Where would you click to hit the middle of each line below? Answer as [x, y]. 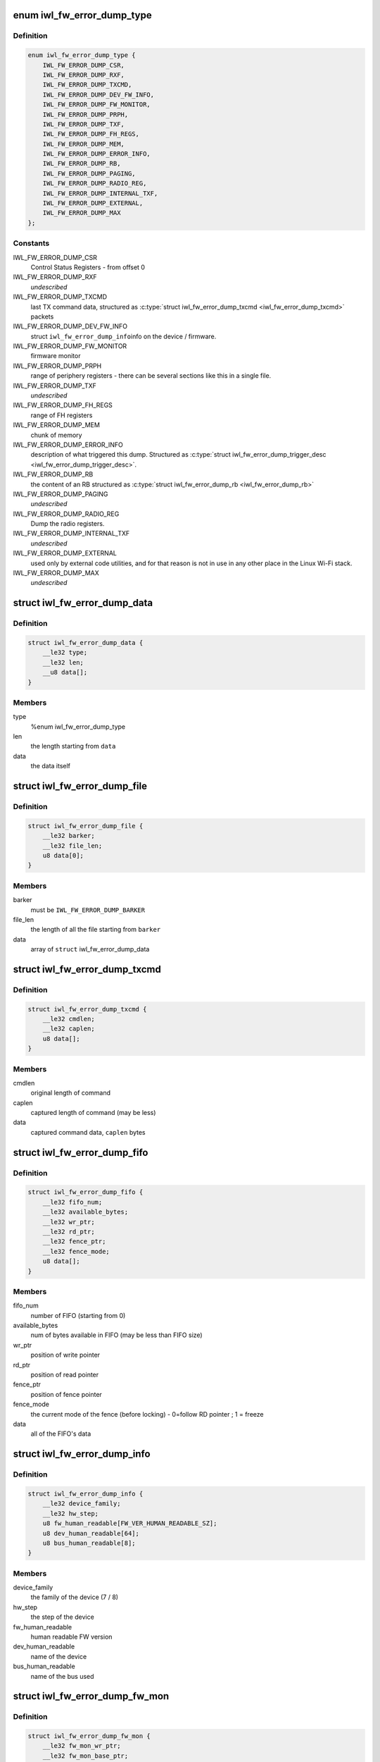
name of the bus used [62, 1676]
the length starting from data [73, 746]
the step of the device [62, 1617]
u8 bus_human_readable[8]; [89, 1543]
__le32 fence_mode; [76, 1251]
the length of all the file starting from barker [96, 930]
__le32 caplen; [69, 1029]
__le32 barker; [69, 836]
